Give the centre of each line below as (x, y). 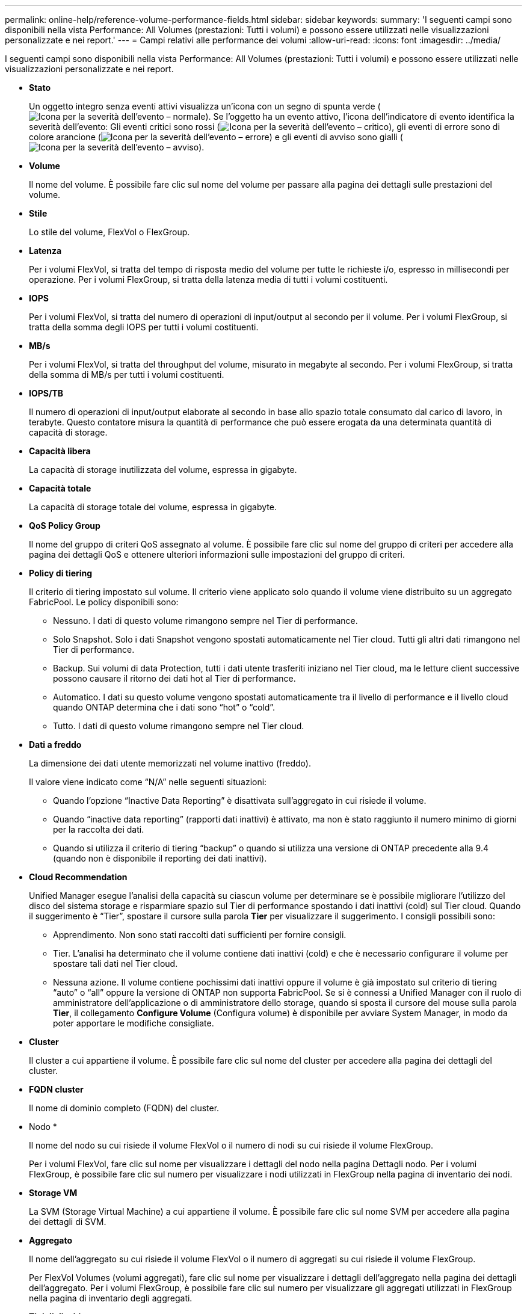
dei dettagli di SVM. (68, 1222)
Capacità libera (60, 451)
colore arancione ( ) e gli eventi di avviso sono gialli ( (216, 137)
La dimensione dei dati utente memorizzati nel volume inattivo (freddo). (170, 763)
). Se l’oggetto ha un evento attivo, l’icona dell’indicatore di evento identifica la (360, 116)
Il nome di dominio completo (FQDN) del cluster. (124, 1108)
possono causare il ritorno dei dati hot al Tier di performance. (174, 678)
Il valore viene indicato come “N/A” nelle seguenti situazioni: (148, 782)
